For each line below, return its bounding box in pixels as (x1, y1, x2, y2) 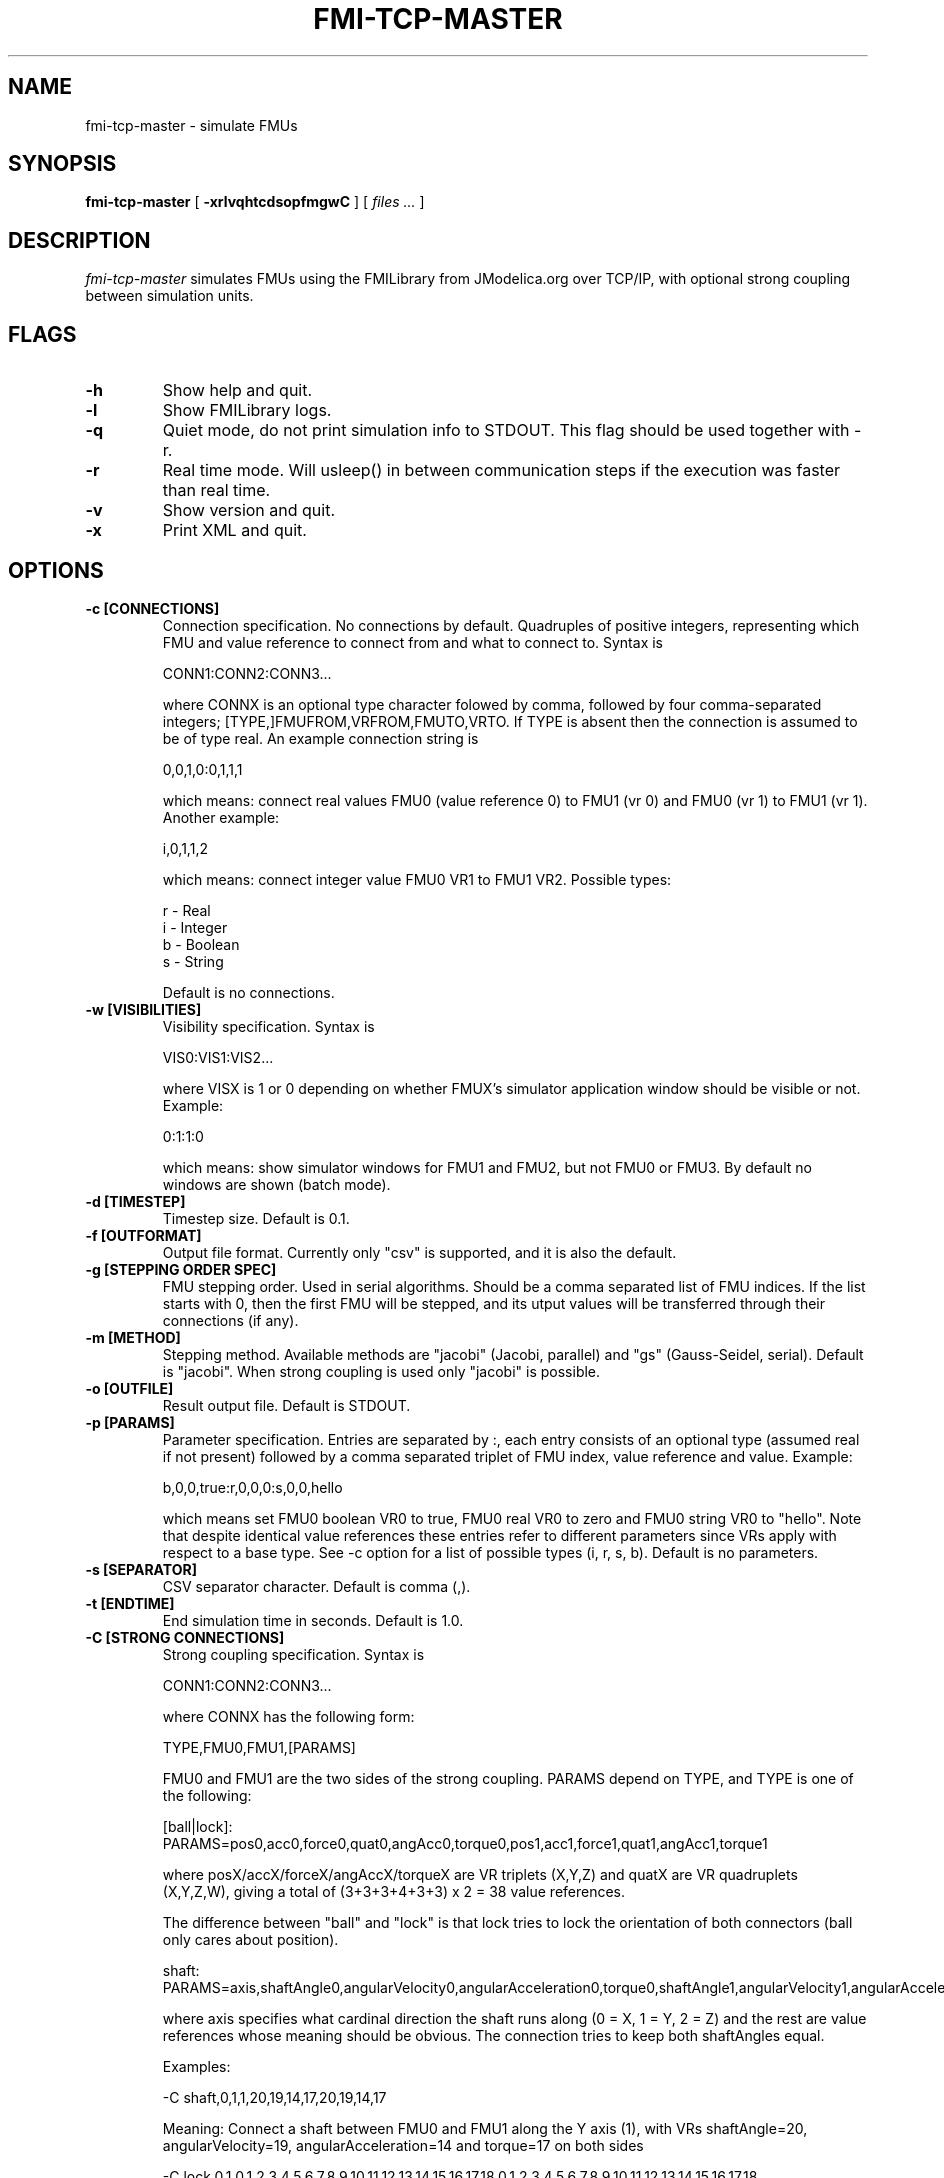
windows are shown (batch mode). (162, 1175, 391, 1193)
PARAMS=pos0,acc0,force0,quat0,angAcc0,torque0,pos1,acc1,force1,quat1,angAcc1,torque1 (162, 1834, 768, 1852)
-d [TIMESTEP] (85, 1192, 186, 1210)
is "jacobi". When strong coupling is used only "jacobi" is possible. (162, 1362, 601, 1380)
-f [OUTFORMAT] (85, 1226, 202, 1244)
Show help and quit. (162, 380, 313, 401)
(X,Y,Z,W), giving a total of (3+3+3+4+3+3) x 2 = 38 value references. (162, 1882, 626, 1900)
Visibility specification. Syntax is (162, 1017, 375, 1035)
